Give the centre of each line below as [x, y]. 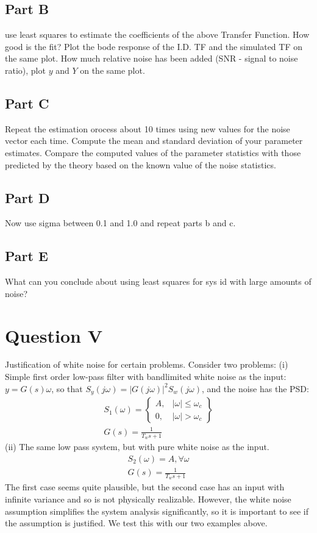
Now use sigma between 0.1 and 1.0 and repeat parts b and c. [120, 223]
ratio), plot [25, 70]
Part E [27, 256]
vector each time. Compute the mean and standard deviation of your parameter [154, 141]
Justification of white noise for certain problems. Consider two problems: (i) [147, 364]
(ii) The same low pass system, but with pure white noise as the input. [137, 446]
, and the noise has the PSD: [255, 388]
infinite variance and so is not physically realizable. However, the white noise [148, 499]
